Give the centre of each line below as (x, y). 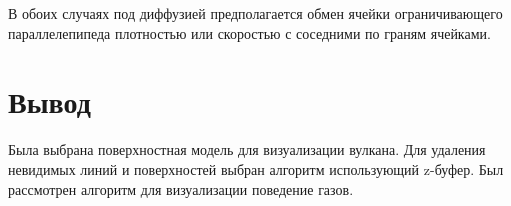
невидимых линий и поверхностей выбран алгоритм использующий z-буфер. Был (256, 168)
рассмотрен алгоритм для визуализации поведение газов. (181, 188)
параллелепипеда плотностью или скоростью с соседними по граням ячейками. (249, 32)
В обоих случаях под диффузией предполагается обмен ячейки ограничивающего (255, 13)
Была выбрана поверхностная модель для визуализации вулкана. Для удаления (247, 149)
